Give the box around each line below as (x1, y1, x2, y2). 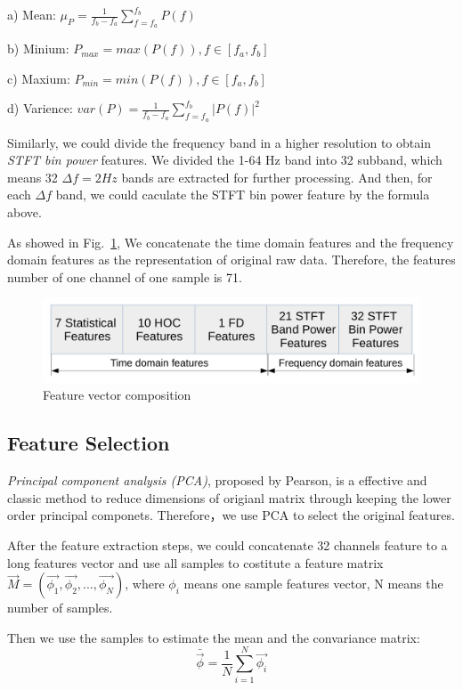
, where (125, 574, 165, 593)
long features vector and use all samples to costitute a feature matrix (7, 553, 384, 572)
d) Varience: (7, 99, 73, 118)
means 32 (7, 167, 58, 186)
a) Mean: (7, 5, 56, 23)
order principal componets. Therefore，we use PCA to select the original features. (7, 506, 455, 524)
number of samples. (7, 598, 113, 617)
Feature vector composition (43, 386, 191, 404)
